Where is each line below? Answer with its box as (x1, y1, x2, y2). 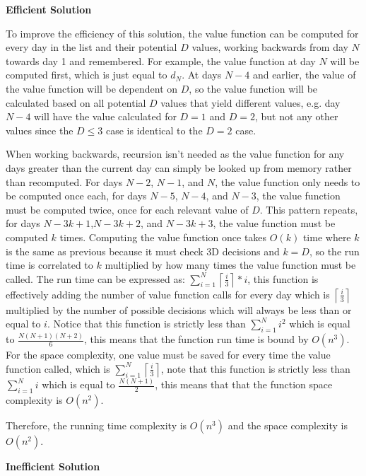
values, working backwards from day (191, 40, 348, 54)
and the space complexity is (228, 418, 348, 433)
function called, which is (6, 361, 110, 376)
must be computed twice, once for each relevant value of (6, 202, 249, 216)
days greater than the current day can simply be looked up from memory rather (6, 160, 352, 175)
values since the (6, 122, 73, 137)
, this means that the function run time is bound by (83, 332, 309, 347)
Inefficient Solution (6, 459, 100, 474)
